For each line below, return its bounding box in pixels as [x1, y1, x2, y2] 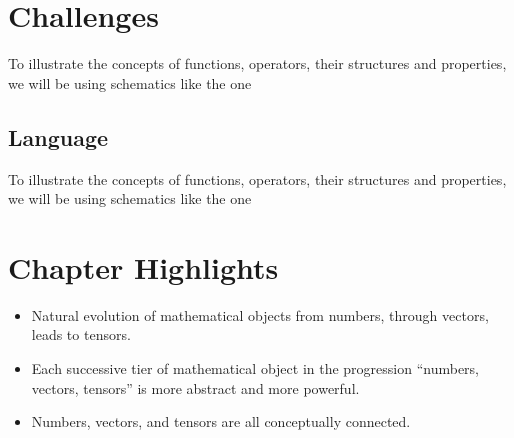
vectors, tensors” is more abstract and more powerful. [31, 377, 360, 398]
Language [8, 121, 109, 152]
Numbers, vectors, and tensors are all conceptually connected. [31, 411, 411, 432]
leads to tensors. [31, 324, 131, 345]
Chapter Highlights [8, 246, 279, 287]
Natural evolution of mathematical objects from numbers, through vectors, [31, 304, 489, 325]
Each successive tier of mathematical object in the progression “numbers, [31, 358, 480, 379]
